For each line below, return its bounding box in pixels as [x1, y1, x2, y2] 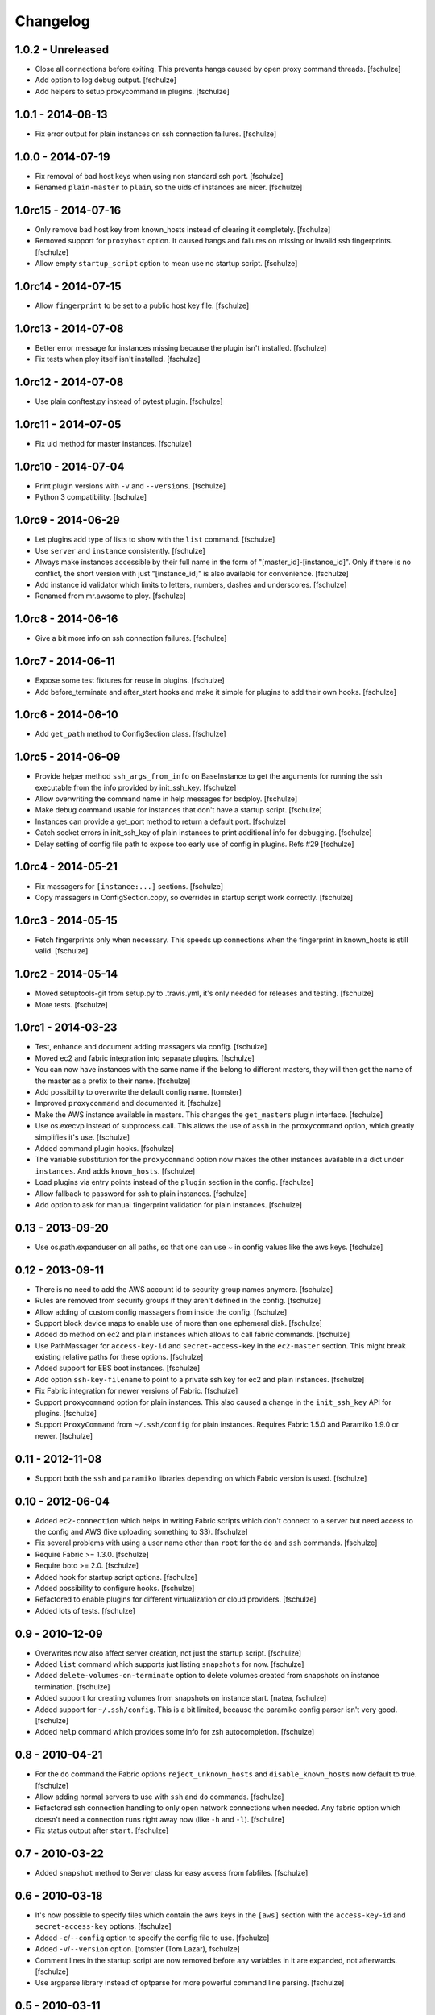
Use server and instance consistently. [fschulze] [35, 546, 205, 555]
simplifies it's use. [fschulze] [35, 1132, 130, 1142]
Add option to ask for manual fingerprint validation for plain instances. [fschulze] [35, 1199, 302, 1209]
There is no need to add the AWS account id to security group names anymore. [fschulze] [35, 1284, 333, 1294]
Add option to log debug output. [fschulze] [35, 75, 177, 85]
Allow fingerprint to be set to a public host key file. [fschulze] [35, 301, 250, 310]
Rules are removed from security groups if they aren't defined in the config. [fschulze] [35, 1296, 321, 1306]
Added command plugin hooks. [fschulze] [35, 1143, 175, 1153]
